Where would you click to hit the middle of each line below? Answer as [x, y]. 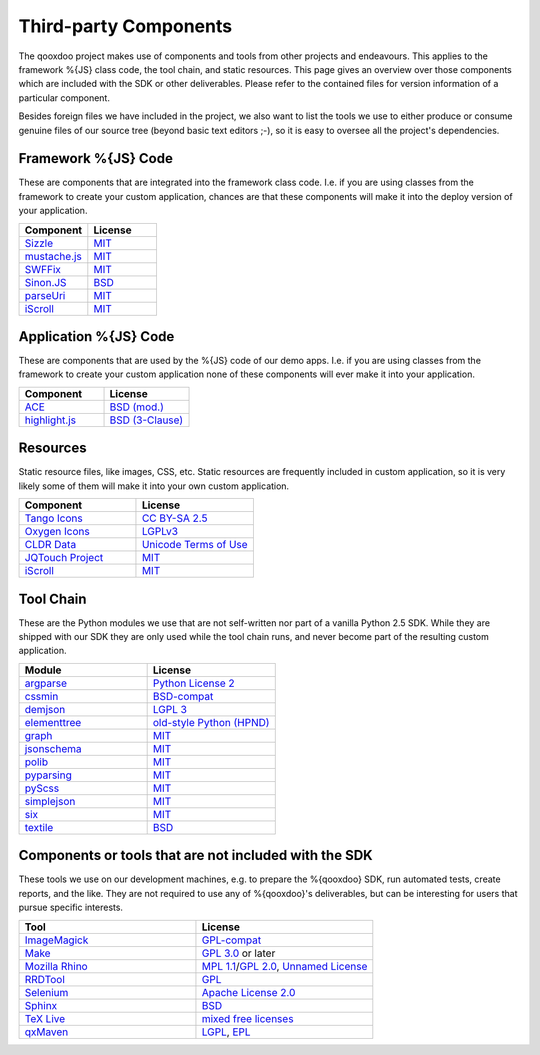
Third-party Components [125, 26]
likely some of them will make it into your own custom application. [154, 486]
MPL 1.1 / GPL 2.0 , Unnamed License [284, 966]
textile [39, 827]
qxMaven [46, 1032]
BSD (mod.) [136, 407]
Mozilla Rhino [56, 966]
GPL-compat [231, 940]
